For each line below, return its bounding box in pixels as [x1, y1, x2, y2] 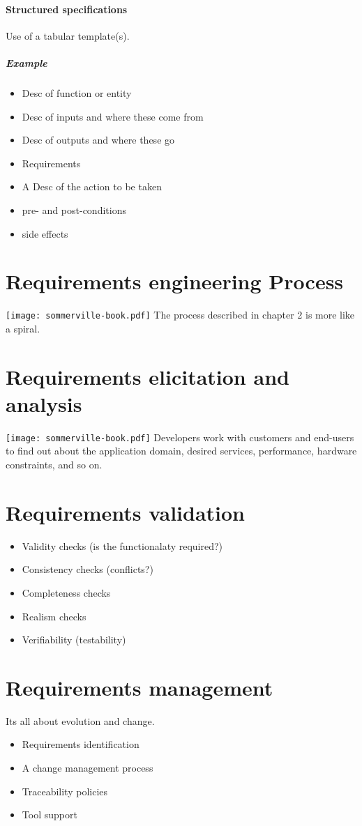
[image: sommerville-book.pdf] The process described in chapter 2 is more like [6, 307, 355, 322]
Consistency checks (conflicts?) [22, 562, 153, 576]
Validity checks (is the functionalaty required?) [22, 538, 223, 553]
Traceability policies [22, 783, 108, 798]
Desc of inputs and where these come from [22, 109, 204, 123]
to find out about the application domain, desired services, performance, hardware [6, 443, 357, 458]
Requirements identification [22, 737, 139, 751]
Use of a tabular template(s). [6, 28, 130, 43]
